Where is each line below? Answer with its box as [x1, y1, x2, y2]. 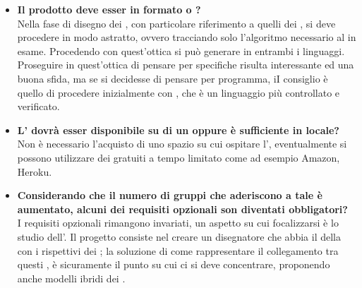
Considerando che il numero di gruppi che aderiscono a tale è [17, 188, 322, 203]
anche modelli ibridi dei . [17, 270, 126, 285]
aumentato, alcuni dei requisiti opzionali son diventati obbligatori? [17, 201, 348, 216]
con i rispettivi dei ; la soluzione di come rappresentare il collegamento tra [17, 243, 339, 258]
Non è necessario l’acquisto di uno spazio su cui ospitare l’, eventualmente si [17, 136, 347, 151]
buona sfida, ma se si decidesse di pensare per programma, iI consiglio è [17, 71, 328, 85]
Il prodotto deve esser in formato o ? [17, 2, 201, 16]
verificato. [17, 99, 60, 114]
